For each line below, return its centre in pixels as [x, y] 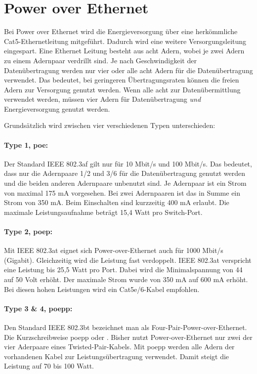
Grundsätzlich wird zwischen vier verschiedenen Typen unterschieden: [110, 125]
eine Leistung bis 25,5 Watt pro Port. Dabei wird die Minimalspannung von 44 [123, 270]
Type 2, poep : [28, 231]
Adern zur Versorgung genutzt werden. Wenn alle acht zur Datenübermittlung [122, 89]
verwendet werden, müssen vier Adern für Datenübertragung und [103, 99]
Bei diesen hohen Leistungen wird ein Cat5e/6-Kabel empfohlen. [102, 289]
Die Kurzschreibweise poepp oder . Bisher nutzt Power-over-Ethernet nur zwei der [128, 337]
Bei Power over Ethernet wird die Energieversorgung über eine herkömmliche [121, 31]
